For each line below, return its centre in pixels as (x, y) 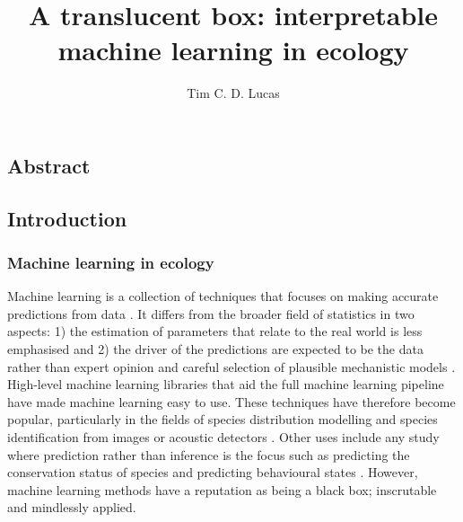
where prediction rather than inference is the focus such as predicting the (209, 454)
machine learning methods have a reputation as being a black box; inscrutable (222, 489)
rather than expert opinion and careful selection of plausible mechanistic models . (231, 366)
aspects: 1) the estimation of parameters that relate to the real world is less (215, 331)
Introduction (67, 218)
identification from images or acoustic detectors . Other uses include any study (223, 437)
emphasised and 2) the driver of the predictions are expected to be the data (215, 349)
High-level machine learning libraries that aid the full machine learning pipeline (226, 384)
